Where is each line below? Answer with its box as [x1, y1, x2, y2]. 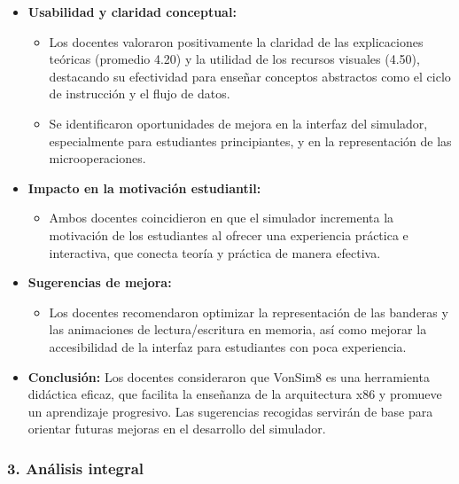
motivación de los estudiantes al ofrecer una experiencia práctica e [49, 225, 408, 244]
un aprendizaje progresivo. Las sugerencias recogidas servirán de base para [27, 402, 433, 420]
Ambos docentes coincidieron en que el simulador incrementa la [49, 208, 394, 227]
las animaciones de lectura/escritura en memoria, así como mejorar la [49, 320, 427, 339]
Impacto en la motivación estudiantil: [27, 178, 261, 197]
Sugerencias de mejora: [27, 273, 172, 292]
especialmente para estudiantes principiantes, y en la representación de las [49, 131, 452, 150]
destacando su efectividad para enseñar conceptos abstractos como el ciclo [49, 66, 451, 85]
